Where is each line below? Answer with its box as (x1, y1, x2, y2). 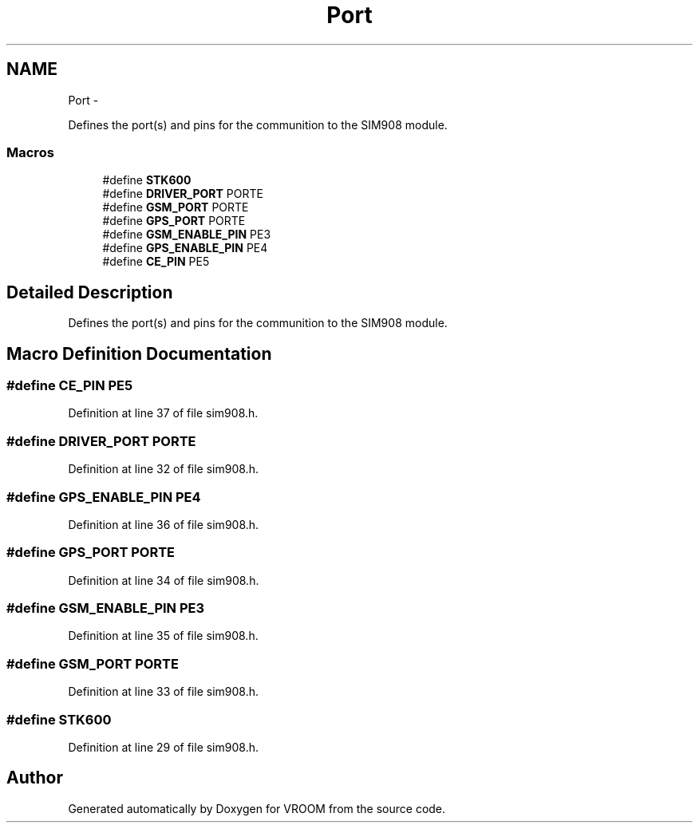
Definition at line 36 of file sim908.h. (68, 517, 259, 531)
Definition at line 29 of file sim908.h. (68, 740, 259, 754)
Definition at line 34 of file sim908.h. (68, 573, 259, 587)
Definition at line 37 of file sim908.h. (68, 406, 259, 420)
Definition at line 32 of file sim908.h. (68, 462, 259, 476)
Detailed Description (6, 282, 173, 302)
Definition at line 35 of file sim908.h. (68, 629, 259, 643)
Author (6, 768, 63, 788)
